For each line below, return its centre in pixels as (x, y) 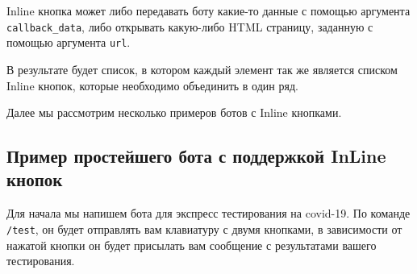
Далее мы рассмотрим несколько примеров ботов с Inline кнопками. (174, 112)
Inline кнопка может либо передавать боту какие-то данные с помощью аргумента (208, 10)
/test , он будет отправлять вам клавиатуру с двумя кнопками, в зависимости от (204, 228)
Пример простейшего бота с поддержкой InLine (196, 156)
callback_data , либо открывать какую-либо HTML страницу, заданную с (190, 26)
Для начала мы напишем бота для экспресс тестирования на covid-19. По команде (208, 213)
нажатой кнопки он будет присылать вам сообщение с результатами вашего (192, 245)
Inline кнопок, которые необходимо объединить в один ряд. (152, 85)
